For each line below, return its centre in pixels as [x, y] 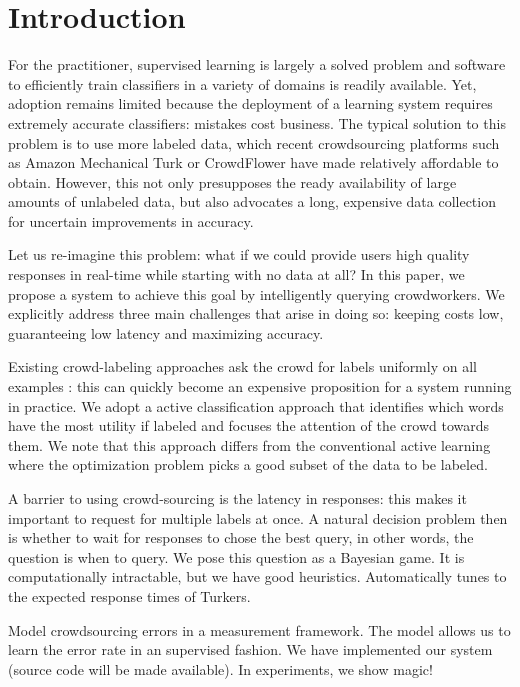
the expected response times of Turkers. [129, 595]
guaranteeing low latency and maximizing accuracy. [166, 332]
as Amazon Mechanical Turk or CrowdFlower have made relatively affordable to [253, 162]
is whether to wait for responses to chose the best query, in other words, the [241, 537]
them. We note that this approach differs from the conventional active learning [249, 444]
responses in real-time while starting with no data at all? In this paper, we [236, 274]
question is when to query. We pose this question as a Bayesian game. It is [236, 556]
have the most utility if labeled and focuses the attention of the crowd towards [249, 425]
